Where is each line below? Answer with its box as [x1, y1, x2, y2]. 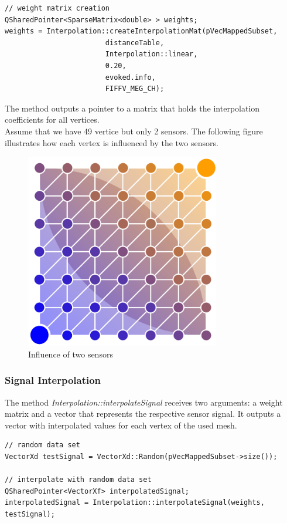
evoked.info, [105, 73, 156, 82]
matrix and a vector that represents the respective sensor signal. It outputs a [5, 407, 281, 420]
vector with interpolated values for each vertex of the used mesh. [5, 419, 237, 431]
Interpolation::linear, [105, 50, 198, 59]
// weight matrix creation [5, 4, 110, 12]
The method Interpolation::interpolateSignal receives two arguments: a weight [5, 396, 283, 408]
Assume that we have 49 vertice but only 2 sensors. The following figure [5, 124, 263, 137]
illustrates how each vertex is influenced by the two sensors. [5, 136, 218, 149]
